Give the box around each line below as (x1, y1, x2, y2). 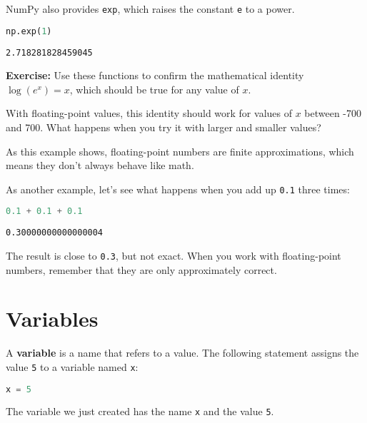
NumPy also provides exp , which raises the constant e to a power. (6, 1, 295, 16)
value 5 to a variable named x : (6, 359, 139, 374)
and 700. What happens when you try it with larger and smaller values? (6, 119, 321, 134)
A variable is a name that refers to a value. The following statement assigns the (6, 345, 359, 360)
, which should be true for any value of (69, 81, 239, 96)
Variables (6, 304, 99, 333)
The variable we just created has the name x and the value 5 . (6, 404, 274, 419)
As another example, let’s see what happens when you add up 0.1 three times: (6, 181, 350, 196)
